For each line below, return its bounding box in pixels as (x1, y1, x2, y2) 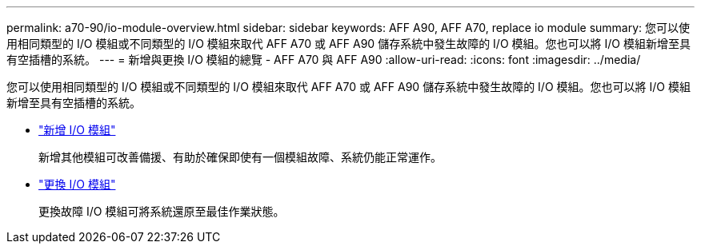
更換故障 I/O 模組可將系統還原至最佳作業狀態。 (38, 204, 285, 218)
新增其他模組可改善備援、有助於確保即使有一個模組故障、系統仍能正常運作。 (38, 150, 442, 164)
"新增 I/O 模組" (38, 123, 116, 137)
